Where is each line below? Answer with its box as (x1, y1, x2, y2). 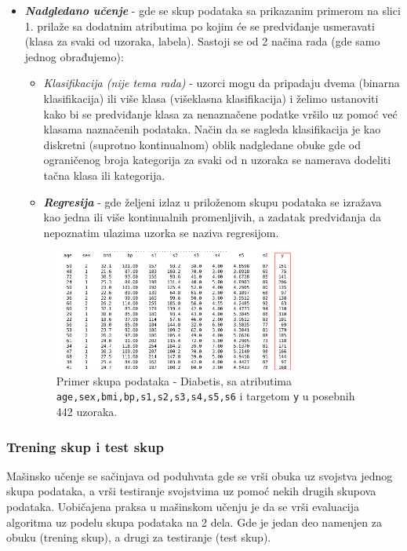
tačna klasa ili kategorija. (43, 166, 165, 183)
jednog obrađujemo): (24, 48, 124, 64)
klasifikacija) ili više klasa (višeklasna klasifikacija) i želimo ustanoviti (43, 89, 379, 106)
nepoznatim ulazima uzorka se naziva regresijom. (43, 224, 279, 240)
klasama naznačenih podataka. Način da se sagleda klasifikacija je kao (43, 121, 381, 137)
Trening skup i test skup (6, 436, 164, 456)
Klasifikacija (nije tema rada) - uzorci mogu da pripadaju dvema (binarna (43, 75, 400, 91)
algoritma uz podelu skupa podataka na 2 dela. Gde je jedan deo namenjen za (6, 513, 382, 530)
